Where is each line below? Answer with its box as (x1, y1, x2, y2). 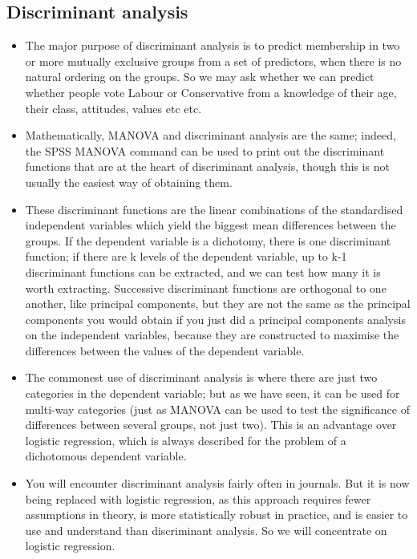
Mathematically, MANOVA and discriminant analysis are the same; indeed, (25, 127, 396, 144)
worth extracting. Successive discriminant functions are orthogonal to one (25, 279, 387, 296)
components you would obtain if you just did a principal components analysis (25, 310, 406, 327)
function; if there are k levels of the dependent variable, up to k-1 (25, 248, 347, 265)
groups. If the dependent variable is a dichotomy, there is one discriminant (25, 232, 391, 249)
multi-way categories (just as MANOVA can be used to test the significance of (25, 400, 410, 417)
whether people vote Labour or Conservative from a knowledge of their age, (25, 83, 397, 100)
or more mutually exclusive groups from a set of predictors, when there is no (25, 52, 402, 69)
